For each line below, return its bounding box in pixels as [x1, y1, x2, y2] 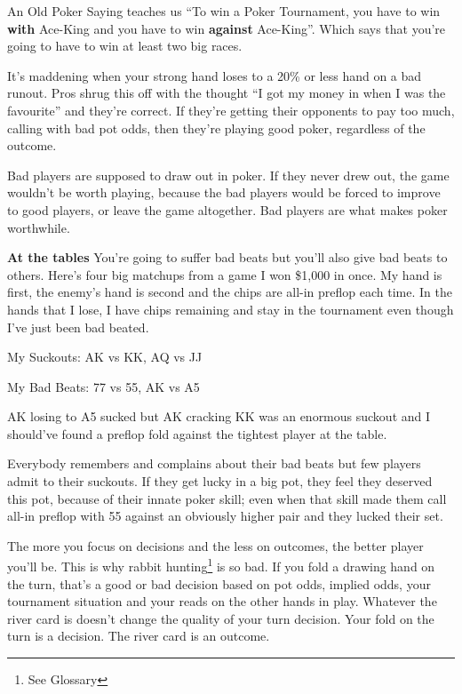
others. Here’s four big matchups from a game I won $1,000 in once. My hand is [7, 265, 442, 283]
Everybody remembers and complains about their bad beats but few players [7, 454, 421, 473]
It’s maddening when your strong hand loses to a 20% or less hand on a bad [7, 66, 422, 84]
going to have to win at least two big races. [7, 36, 243, 55]
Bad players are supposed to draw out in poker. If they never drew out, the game [7, 165, 450, 184]
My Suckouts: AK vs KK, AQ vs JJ [7, 347, 203, 366]
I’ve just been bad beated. [7, 317, 149, 336]
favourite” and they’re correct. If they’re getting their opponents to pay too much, [7, 100, 455, 119]
